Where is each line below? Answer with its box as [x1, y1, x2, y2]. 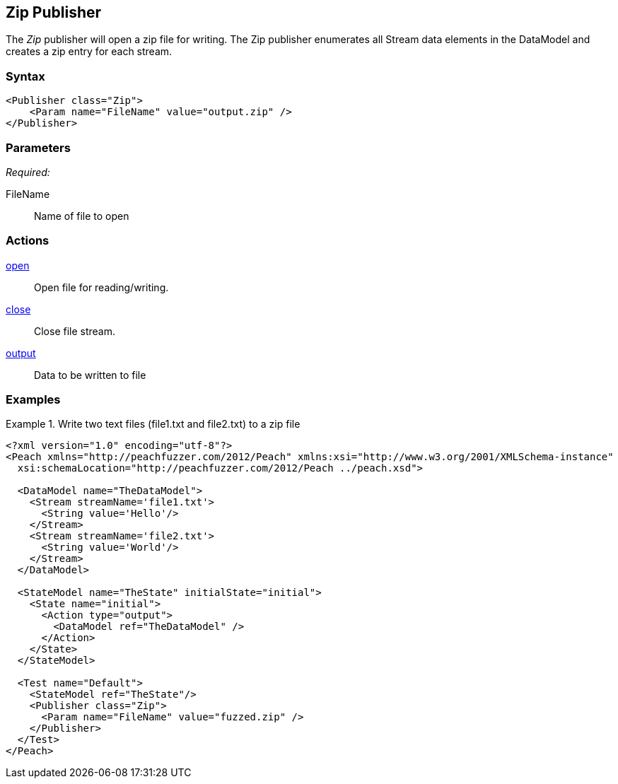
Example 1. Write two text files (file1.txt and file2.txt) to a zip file [6, 418, 301, 431]
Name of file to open [34, 209, 129, 222]
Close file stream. [34, 324, 116, 337]
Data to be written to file [34, 368, 146, 381]
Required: [6, 165, 50, 178]
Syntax [6, 69, 45, 83]
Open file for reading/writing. [34, 281, 169, 293]
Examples [6, 392, 61, 407]
